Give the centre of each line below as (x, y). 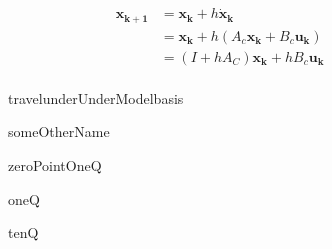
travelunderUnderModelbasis (96, 97)
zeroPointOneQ (55, 164)
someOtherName (59, 131)
